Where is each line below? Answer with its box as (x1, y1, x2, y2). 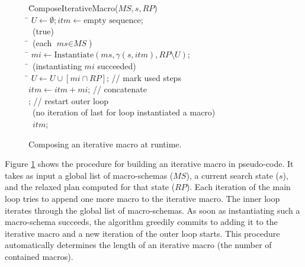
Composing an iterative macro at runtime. (28, 137, 182, 150)
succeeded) (97, 59, 136, 72)
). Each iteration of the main (186, 181, 291, 193)
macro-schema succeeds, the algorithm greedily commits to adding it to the (5, 215, 278, 228)
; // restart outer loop (28, 94, 109, 107)
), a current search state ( (186, 169, 280, 181)
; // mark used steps (107, 71, 181, 83)
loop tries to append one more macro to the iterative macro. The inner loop (5, 192, 280, 204)
